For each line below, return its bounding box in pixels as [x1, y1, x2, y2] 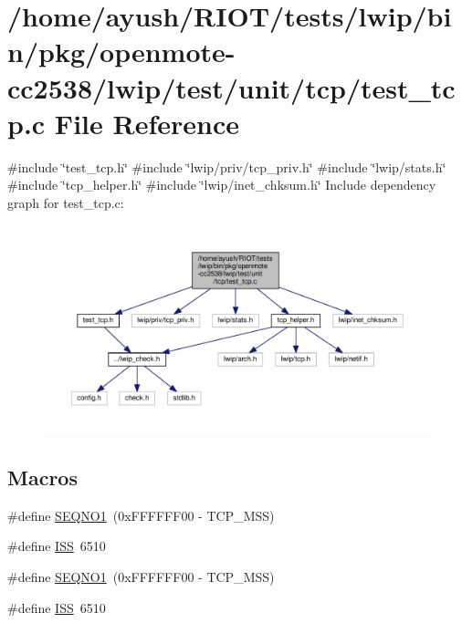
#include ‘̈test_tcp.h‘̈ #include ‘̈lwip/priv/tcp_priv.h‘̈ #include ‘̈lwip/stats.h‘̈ [7, 157, 446, 176]
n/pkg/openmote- [7, 33, 236, 70]
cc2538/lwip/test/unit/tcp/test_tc [7, 68, 456, 106]
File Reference [54, 104, 239, 141]
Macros [7, 463, 78, 492]
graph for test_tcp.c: [7, 192, 124, 212]
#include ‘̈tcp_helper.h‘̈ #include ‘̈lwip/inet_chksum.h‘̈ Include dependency [7, 175, 436, 194]
